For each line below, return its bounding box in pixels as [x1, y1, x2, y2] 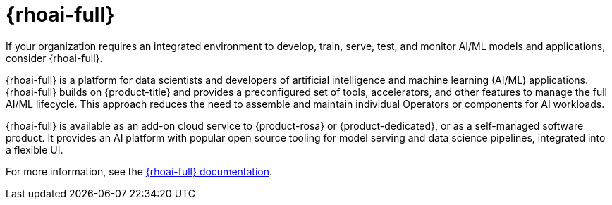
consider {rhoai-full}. [6, 51, 103, 64]
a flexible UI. [6, 143, 63, 156]
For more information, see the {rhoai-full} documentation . [6, 165, 273, 178]
